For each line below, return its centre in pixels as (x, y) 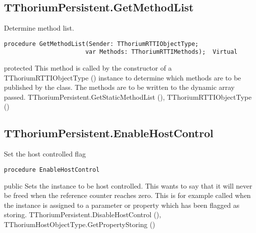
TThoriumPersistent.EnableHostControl (109, 133)
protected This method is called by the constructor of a (88, 68)
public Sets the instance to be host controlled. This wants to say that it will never (128, 185)
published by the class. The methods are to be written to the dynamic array (119, 87)
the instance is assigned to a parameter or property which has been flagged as (122, 205)
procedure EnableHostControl (52, 170)
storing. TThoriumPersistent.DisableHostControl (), (83, 214)
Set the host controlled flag (45, 154)
